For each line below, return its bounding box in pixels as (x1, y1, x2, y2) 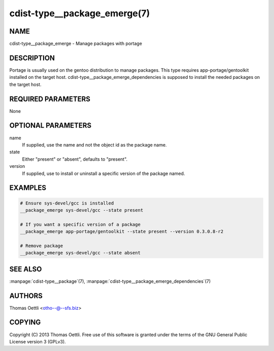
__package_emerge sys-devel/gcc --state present (20, 207, 144, 213)
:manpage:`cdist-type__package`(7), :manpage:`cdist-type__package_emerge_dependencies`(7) (9, 278, 211, 284)
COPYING (9, 318, 41, 327)
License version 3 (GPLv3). (9, 338, 66, 344)
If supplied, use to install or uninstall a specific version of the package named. (22, 170, 185, 177)
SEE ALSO (9, 265, 42, 273)
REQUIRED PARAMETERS (9, 95, 91, 103)
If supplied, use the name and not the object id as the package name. (22, 141, 167, 148)
